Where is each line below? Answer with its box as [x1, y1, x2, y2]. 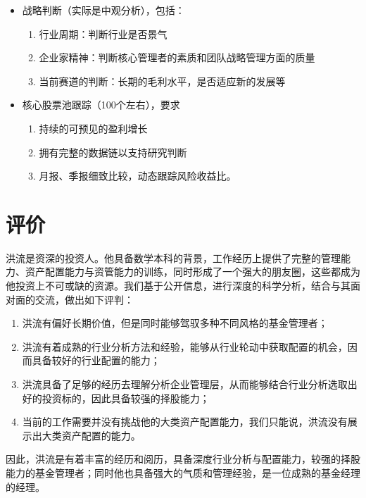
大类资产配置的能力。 [42, 428, 141, 442]
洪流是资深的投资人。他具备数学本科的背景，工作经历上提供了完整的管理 [6, 250, 341, 265]
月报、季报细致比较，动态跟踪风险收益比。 [39, 168, 236, 183]
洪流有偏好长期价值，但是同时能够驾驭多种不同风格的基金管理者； [22, 316, 328, 330]
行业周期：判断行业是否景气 [39, 26, 168, 41]
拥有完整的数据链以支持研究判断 [39, 144, 187, 159]
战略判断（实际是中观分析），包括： [22, 3, 185, 17]
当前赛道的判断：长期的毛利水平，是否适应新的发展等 [39, 73, 286, 88]
